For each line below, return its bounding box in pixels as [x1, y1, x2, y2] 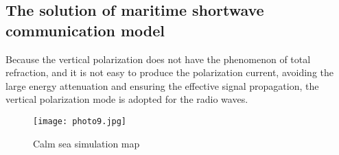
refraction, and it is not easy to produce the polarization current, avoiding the [5, 65, 334, 80]
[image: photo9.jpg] [33, 116, 127, 126]
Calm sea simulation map [33, 136, 140, 150]
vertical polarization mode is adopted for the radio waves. [5, 92, 248, 106]
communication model [5, 19, 165, 40]
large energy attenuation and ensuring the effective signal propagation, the [5, 78, 319, 93]
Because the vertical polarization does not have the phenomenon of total [5, 51, 311, 66]
